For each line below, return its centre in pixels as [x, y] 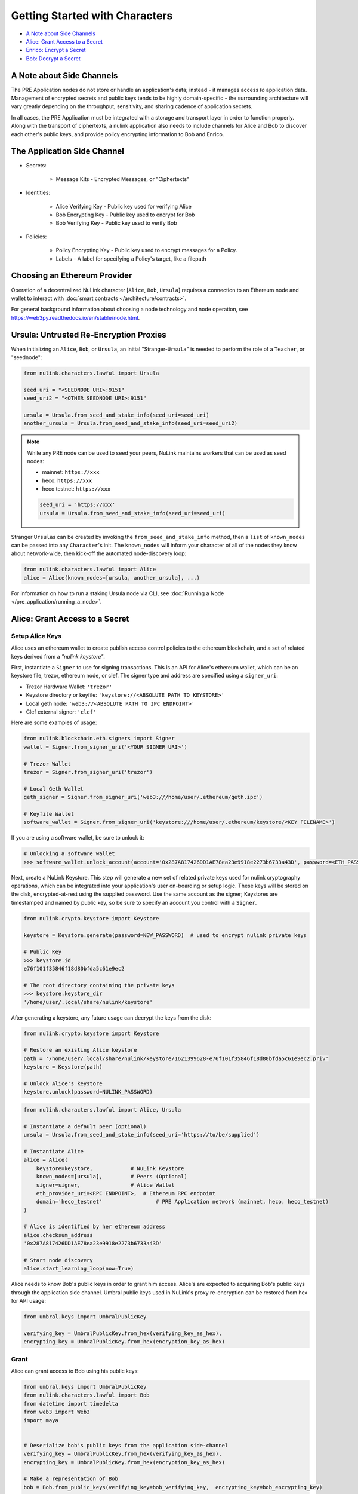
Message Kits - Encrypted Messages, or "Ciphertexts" [123, 179]
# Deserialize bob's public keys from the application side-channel [126, 1445]
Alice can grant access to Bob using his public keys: [75, 1371]
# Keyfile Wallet [49, 814]
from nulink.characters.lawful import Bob [87, 1395]
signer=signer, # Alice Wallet [106, 1185]
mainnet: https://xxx [71, 472]
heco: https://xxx [67, 480]
